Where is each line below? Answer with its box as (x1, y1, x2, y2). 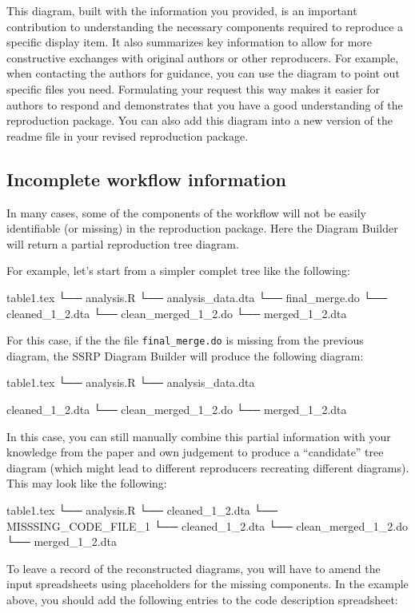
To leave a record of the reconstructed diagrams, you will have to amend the (6, 559, 381, 576)
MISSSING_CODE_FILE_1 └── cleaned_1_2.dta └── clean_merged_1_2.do (6, 517, 409, 534)
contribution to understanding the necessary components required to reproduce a (6, 18, 404, 34)
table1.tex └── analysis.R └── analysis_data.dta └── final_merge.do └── (6, 289, 388, 305)
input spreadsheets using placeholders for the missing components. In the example (6, 575, 409, 592)
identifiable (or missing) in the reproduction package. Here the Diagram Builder (6, 220, 398, 237)
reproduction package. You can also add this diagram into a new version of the (6, 112, 393, 129)
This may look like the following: (6, 475, 167, 492)
